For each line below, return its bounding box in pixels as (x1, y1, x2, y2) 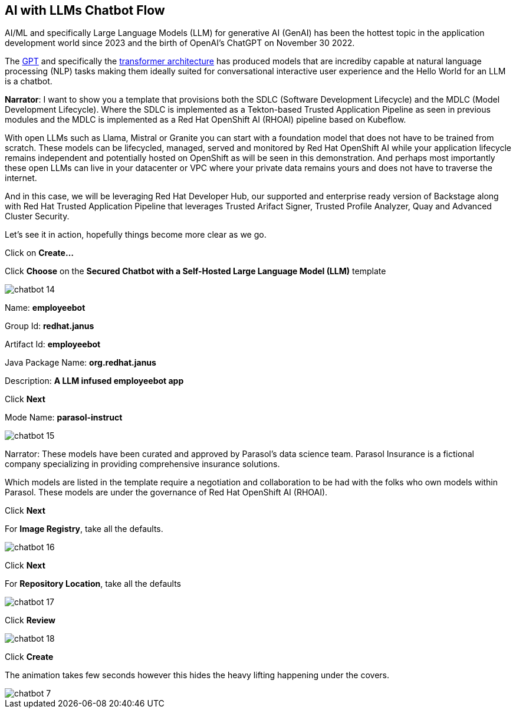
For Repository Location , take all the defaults (5, 579, 181, 589)
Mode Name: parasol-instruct (5, 412, 123, 423)
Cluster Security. (5, 211, 70, 222)
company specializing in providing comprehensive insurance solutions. (5, 459, 280, 469)
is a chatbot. (5, 76, 52, 87)
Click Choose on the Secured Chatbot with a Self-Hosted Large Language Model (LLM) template (5, 266, 386, 277)
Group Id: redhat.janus (5, 321, 94, 331)
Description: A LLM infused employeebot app (5, 376, 184, 386)
